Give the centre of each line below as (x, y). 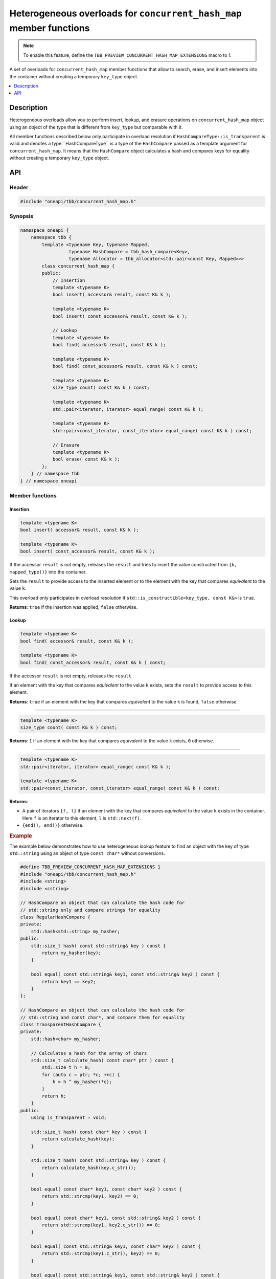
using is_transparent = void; (69, 1118)
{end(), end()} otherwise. (53, 825)
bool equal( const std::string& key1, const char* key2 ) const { (116, 1247)
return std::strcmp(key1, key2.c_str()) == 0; (101, 1225)
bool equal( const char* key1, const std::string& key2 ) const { (116, 1218)
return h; (54, 1096)
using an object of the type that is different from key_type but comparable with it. (96, 127)
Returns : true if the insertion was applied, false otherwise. (74, 607)
